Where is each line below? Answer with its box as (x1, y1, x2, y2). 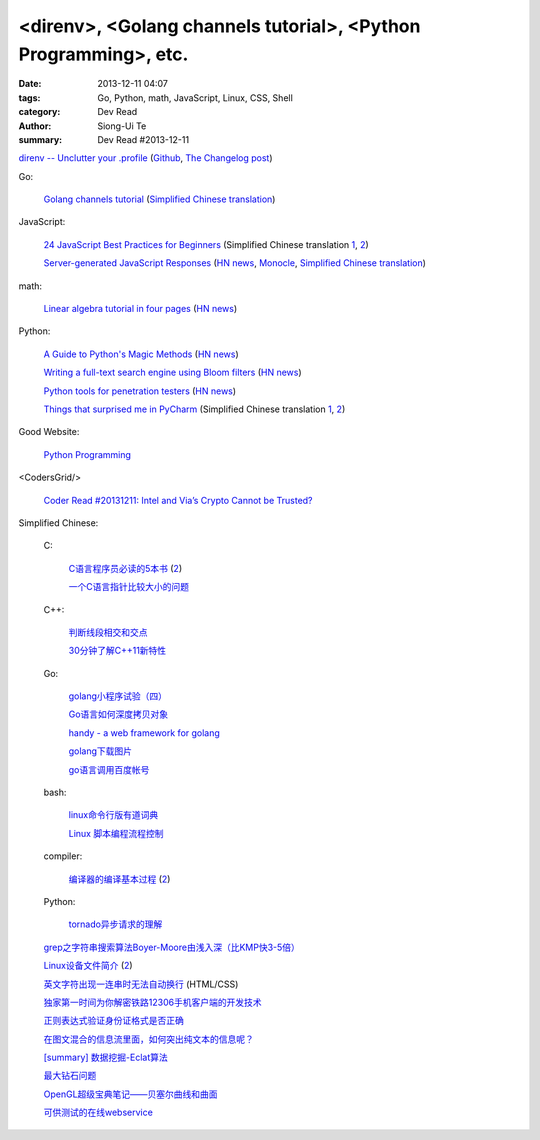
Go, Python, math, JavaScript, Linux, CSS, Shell (97, 91, 294, 104)
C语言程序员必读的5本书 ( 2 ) (68, 562, 183, 574)
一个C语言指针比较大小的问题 (68, 581, 190, 593)
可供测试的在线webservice (43, 1106, 154, 1119)
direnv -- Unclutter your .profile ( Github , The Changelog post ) (18, 152, 273, 164)
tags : (18, 91, 41, 104)
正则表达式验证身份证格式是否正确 (43, 1015, 184, 1027)
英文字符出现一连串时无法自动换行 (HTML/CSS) (43, 978, 239, 990)
